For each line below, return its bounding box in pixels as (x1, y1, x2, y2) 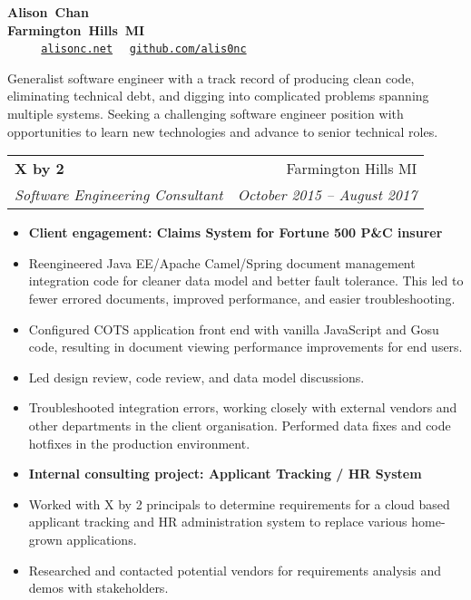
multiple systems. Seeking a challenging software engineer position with (7, 104, 404, 123)
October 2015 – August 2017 (237, 184, 417, 206)
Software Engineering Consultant (15, 184, 223, 206)
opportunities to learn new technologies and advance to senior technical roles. (7, 121, 438, 140)
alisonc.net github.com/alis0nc (41, 43, 247, 56)
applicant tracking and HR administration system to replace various (28, 512, 407, 531)
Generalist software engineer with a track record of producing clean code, (7, 68, 415, 87)
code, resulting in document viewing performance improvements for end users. (28, 337, 463, 356)
